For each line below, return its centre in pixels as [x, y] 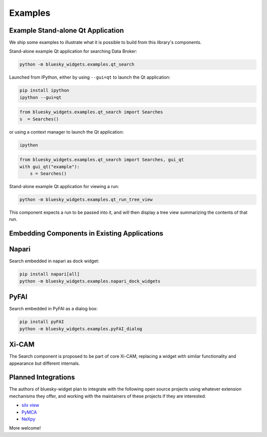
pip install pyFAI [42, 322]
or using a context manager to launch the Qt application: [67, 132]
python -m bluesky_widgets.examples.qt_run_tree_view [86, 200]
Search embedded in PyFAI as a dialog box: [53, 309]
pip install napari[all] [50, 274]
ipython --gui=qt [41, 97]
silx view [30, 405]
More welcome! [25, 428]
